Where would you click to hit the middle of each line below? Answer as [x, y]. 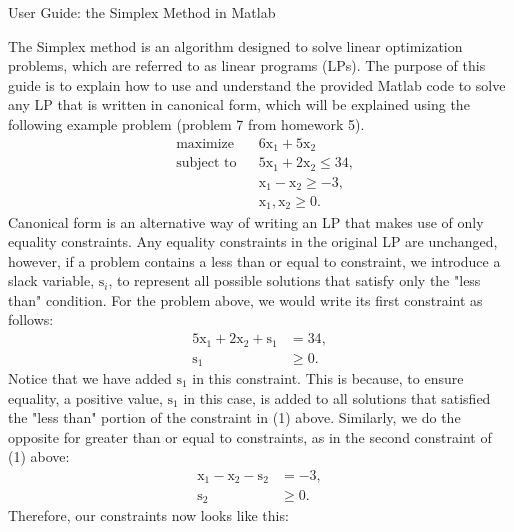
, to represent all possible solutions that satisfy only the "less [294, 280]
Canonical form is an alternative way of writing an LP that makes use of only [246, 221]
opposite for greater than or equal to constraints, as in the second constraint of [250, 436]
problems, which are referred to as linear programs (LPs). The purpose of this [247, 65]
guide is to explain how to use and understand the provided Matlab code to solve [257, 84]
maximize [205, 143]
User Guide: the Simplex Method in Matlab [142, 12]
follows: [31, 319]
